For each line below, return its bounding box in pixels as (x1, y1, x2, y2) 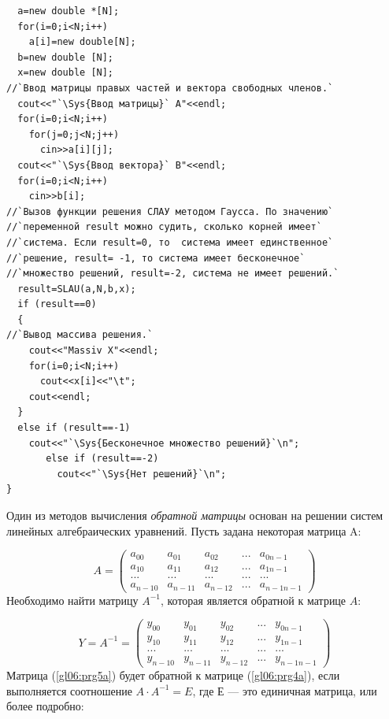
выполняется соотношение (6, 682, 132, 699)
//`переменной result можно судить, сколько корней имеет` (6, 221, 322, 233)
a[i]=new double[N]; (28, 36, 136, 48)
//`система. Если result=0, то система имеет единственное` (6, 236, 334, 248)
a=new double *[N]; (17, 6, 120, 17)
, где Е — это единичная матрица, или (192, 682, 377, 699)
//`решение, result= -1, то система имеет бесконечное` (6, 252, 306, 264)
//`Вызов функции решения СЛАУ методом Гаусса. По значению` (6, 206, 334, 217)
